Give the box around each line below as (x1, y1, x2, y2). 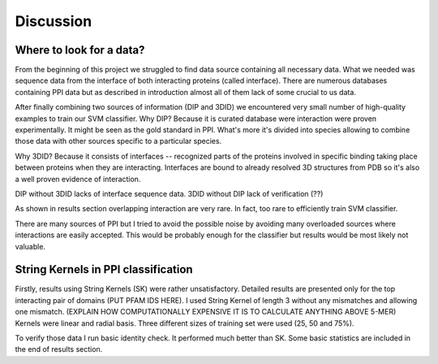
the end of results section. (15, 344, 103, 354)
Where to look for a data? (15, 43, 145, 57)
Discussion (15, 12, 92, 30)
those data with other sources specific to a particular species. (15, 136, 222, 146)
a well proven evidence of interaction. (15, 174, 141, 184)
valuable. (15, 241, 46, 251)
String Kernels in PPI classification (15, 262, 194, 276)
